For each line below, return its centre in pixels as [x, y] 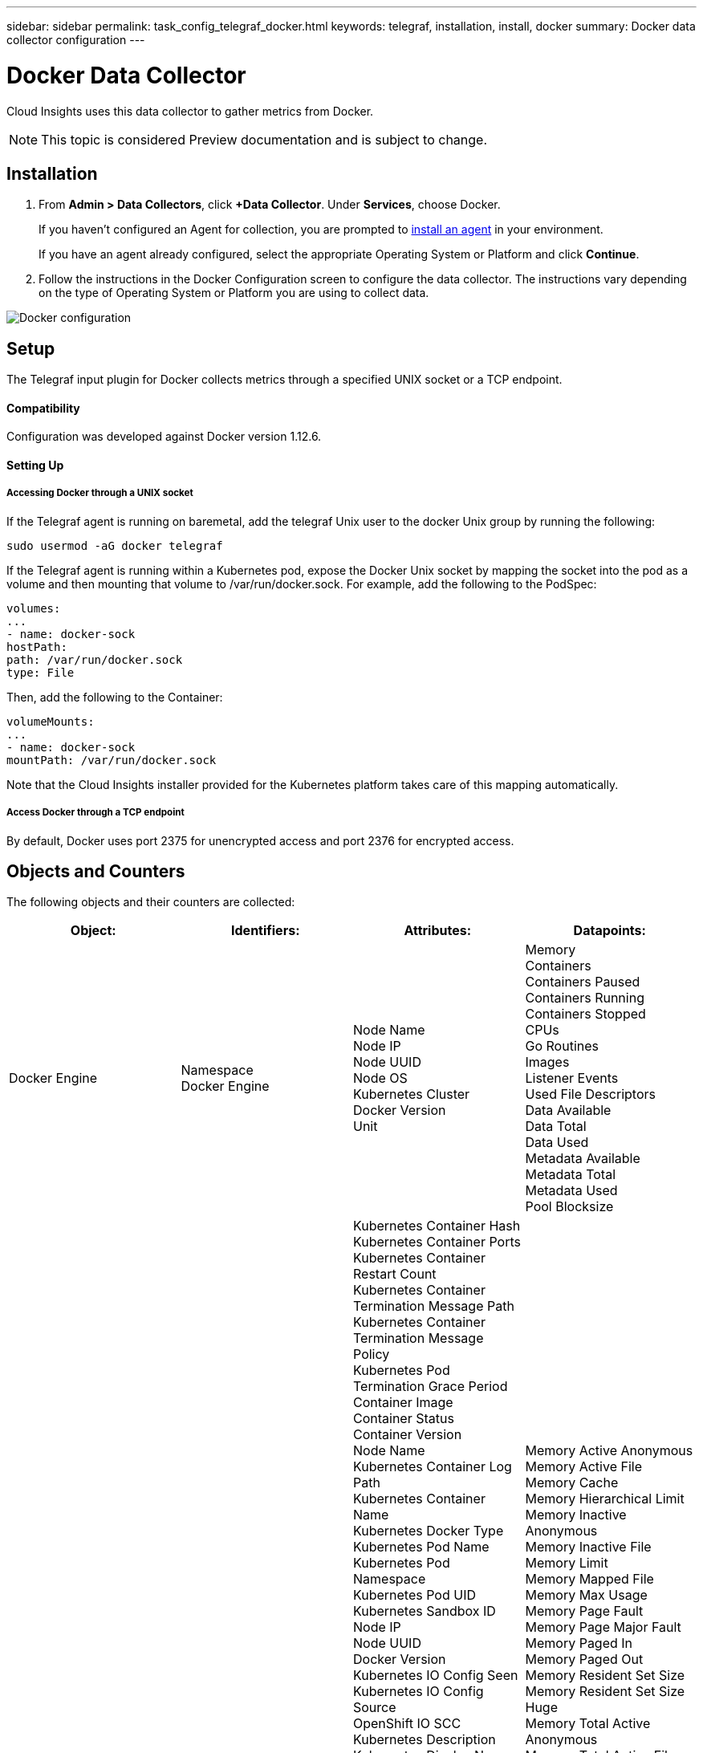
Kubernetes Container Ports [437, 1242]
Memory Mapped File [589, 1579]
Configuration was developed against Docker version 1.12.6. [164, 437]
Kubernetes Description [425, 1740]
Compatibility [43, 408]
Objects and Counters [96, 871]
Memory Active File [583, 1467]
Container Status [404, 1419]
